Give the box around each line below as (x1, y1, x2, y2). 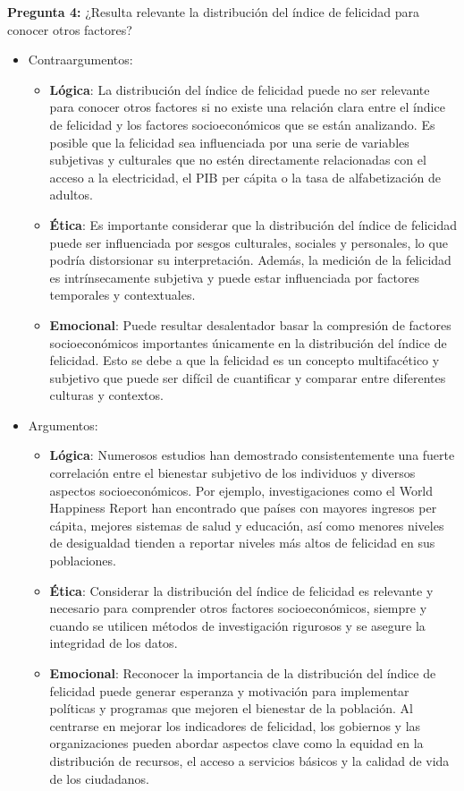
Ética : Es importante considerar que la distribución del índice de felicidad (49, 215, 457, 234)
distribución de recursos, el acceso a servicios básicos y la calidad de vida (49, 751, 450, 770)
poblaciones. (49, 551, 116, 570)
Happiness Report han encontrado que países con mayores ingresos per (49, 498, 437, 517)
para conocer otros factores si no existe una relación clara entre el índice (49, 98, 445, 116)
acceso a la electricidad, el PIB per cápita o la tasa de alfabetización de (49, 167, 441, 186)
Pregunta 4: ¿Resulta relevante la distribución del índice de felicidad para (7, 3, 419, 21)
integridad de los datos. (49, 634, 178, 652)
